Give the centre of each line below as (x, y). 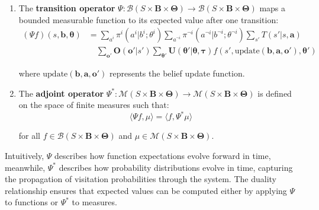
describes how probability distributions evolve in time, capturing (176, 167)
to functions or (31, 202)
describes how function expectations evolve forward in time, (163, 155)
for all (30, 136)
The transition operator (67, 8)
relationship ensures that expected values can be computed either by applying (146, 190)
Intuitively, (25, 155)
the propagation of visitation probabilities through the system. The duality (141, 179)
